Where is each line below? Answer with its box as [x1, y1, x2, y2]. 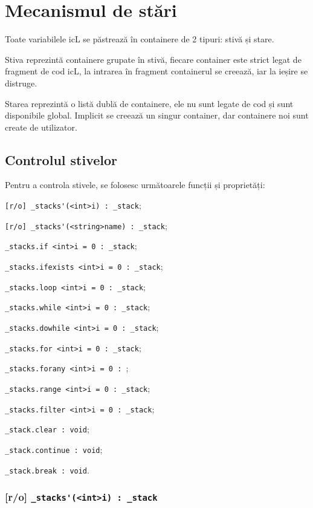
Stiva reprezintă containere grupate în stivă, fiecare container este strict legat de [5, 53, 302, 65]
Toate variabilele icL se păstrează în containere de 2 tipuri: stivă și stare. [5, 33, 274, 45]
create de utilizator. [5, 120, 77, 133]
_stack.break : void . [5, 463, 89, 476]
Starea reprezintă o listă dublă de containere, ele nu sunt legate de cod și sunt [5, 97, 294, 109]
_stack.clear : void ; [5, 423, 89, 435]
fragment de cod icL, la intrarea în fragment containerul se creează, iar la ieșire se [5, 65, 308, 77]
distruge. [5, 76, 37, 89]
